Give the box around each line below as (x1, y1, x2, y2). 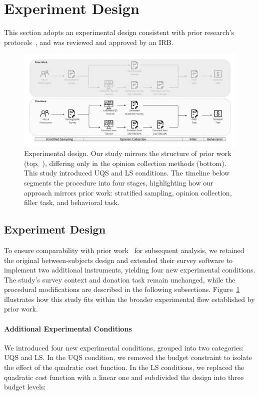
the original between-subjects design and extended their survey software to (4, 254, 233, 265)
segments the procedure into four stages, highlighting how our (24, 177, 213, 187)
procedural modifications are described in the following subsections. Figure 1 (4, 284, 240, 294)
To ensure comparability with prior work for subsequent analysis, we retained (4, 244, 244, 255)
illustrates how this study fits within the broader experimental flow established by (4, 293, 255, 304)
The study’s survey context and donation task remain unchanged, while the (4, 274, 235, 284)
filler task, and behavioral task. (24, 197, 119, 207)
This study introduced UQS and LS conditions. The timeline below (24, 167, 230, 178)
